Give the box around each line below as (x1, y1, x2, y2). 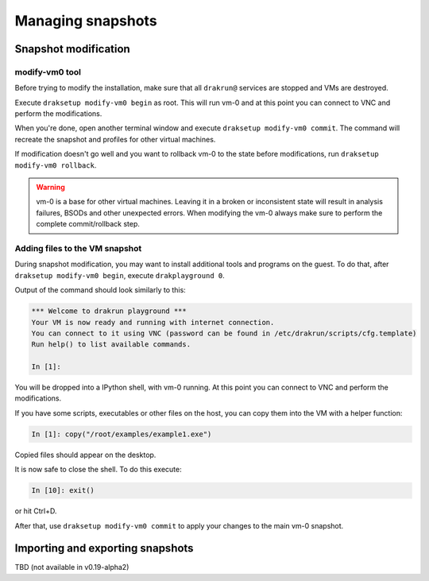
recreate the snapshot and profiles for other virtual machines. (14, 134, 216, 144)
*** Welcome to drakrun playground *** (31, 307, 187, 316)
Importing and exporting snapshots (14, 541, 194, 556)
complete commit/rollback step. (36, 219, 141, 229)
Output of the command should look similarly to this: (14, 285, 186, 295)
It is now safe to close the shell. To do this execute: (14, 465, 182, 474)
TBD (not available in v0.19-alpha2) (14, 563, 129, 572)
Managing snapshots (14, 12, 158, 29)
